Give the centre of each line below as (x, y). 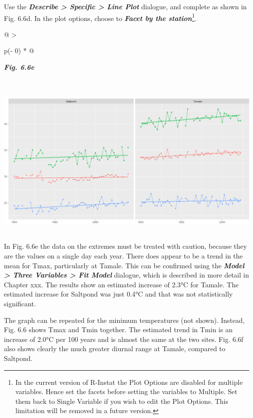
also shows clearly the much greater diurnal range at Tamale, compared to (115, 348)
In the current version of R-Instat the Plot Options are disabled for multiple (129, 382)
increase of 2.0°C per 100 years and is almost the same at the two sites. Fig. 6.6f (124, 339)
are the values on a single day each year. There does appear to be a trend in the (123, 256)
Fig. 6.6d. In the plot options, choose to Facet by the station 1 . (100, 17)
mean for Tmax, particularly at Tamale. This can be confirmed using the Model (124, 265)
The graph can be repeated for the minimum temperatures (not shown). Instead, (124, 320)
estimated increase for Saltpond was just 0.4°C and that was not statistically (118, 294)
